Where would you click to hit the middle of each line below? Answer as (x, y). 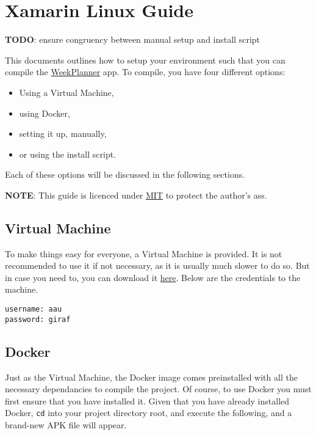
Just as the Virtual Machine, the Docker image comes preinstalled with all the (151, 377)
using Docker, (45, 113)
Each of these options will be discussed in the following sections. (125, 174)
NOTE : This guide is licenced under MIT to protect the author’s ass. (136, 195)
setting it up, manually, (63, 133)
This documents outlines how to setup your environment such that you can (145, 60)
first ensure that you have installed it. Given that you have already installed (147, 400)
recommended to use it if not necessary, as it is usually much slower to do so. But (157, 265)
